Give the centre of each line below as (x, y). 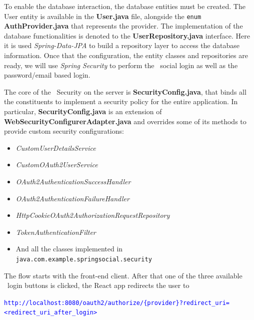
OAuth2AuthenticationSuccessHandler (73, 181)
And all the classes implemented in (69, 249)
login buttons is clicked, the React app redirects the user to (98, 285)
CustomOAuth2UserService (57, 165)
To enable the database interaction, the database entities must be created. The (125, 6)
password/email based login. (47, 75)
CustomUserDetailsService (56, 147)
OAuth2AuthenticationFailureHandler (72, 198)
